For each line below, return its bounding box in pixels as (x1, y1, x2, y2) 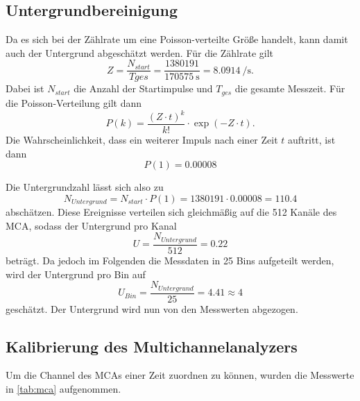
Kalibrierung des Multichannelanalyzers (6, 335, 298, 357)
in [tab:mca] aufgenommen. (6, 382, 121, 396)
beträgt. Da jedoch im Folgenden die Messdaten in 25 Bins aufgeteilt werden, (6, 253, 334, 267)
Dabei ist (6, 81, 44, 96)
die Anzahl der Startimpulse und (74, 81, 213, 96)
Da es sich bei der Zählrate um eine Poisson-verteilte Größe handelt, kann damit (6, 32, 348, 46)
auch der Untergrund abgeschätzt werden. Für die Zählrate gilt (6, 45, 274, 60)
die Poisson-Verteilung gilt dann (6, 95, 142, 110)
